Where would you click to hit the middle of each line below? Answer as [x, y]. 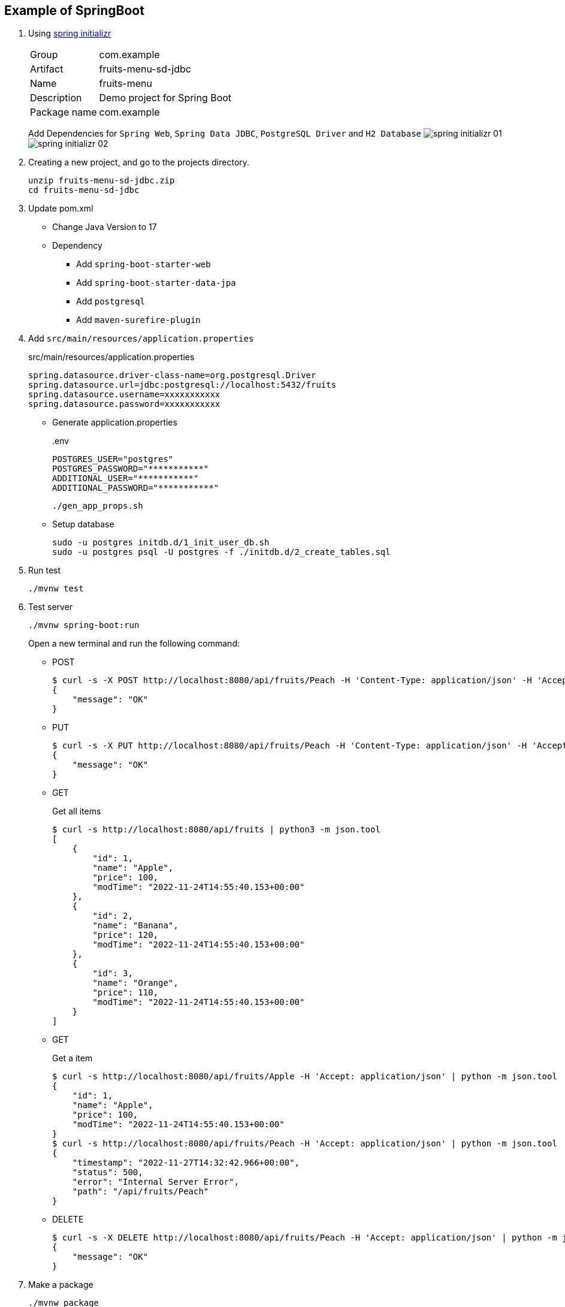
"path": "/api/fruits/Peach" [141, 1192]
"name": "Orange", [135, 983]
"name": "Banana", [135, 926]
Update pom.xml [61, 209]
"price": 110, [126, 993]
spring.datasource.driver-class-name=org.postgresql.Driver [172, 375]
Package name [64, 112]
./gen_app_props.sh [98, 506]
